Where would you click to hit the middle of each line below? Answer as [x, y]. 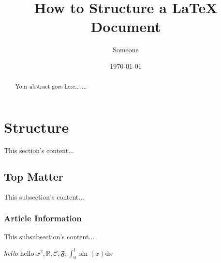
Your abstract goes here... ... [51, 86]
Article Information [43, 218]
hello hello [19, 253]
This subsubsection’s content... [49, 236]
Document [126, 26]
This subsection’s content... [44, 196]
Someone [126, 50]
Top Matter [34, 176]
